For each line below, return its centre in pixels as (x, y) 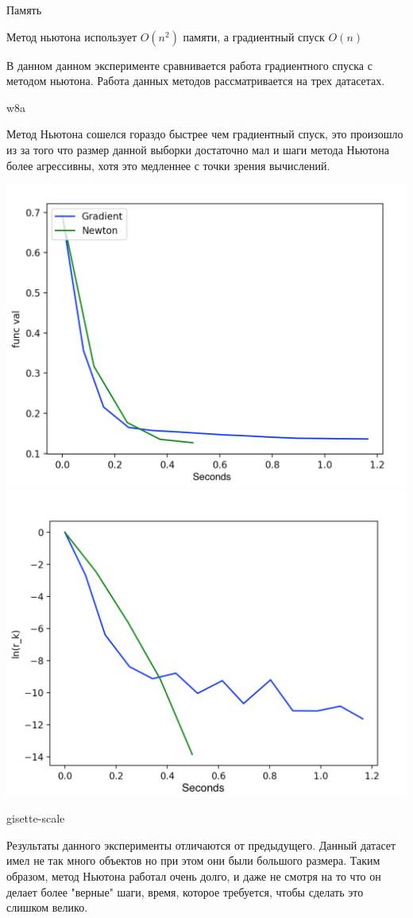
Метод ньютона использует (72, 36)
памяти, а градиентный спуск (254, 36)
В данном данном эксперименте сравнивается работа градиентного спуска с (189, 65)
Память (24, 10)
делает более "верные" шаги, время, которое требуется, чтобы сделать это (185, 891)
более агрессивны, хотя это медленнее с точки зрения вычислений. (168, 165)
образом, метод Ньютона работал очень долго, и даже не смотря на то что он (194, 875)
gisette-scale (36, 818)
